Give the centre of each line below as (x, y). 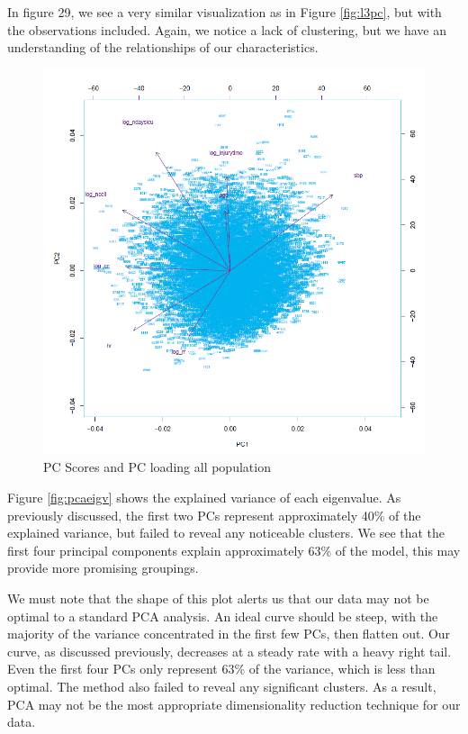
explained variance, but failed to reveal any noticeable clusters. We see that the (226, 533)
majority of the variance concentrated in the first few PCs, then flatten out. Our (229, 634)
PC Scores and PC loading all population (157, 467)
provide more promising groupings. (103, 568)
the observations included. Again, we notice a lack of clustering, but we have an (227, 29)
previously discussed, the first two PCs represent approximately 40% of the (214, 515)
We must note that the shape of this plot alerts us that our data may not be (218, 598)
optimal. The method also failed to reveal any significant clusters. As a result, (222, 686)
